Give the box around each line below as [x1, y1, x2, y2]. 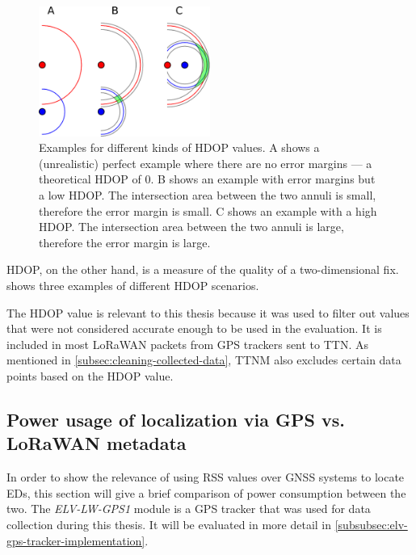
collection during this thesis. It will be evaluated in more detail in [6, 515, 332, 532]
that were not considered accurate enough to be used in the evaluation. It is [6, 320, 382, 337]
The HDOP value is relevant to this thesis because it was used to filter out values [6, 304, 410, 321]
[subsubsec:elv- [334, 515, 408, 532]
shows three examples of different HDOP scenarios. [6, 277, 259, 293]
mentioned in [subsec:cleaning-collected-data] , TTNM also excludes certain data [6, 351, 401, 368]
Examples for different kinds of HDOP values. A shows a [39, 139, 320, 156]
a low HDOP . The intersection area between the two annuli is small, [39, 187, 376, 204]
